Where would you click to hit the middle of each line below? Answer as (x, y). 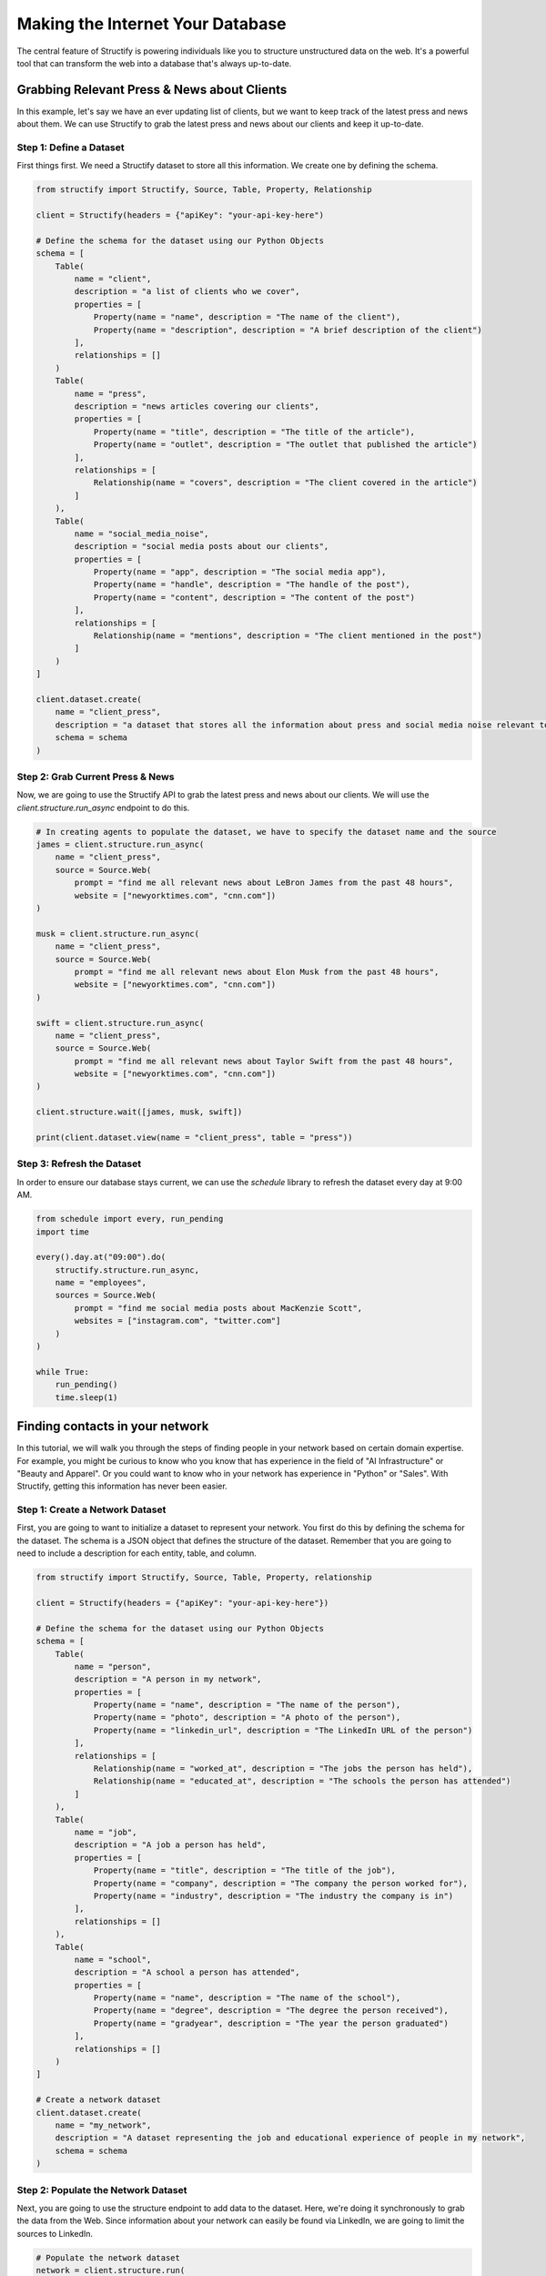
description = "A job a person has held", (171, 1845)
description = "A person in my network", (168, 1679)
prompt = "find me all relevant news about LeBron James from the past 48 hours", (264, 883)
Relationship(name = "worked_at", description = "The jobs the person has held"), (283, 1769)
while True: (63, 1372)
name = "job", (106, 1832)
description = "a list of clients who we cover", (187, 292)
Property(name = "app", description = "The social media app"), (240, 572)
